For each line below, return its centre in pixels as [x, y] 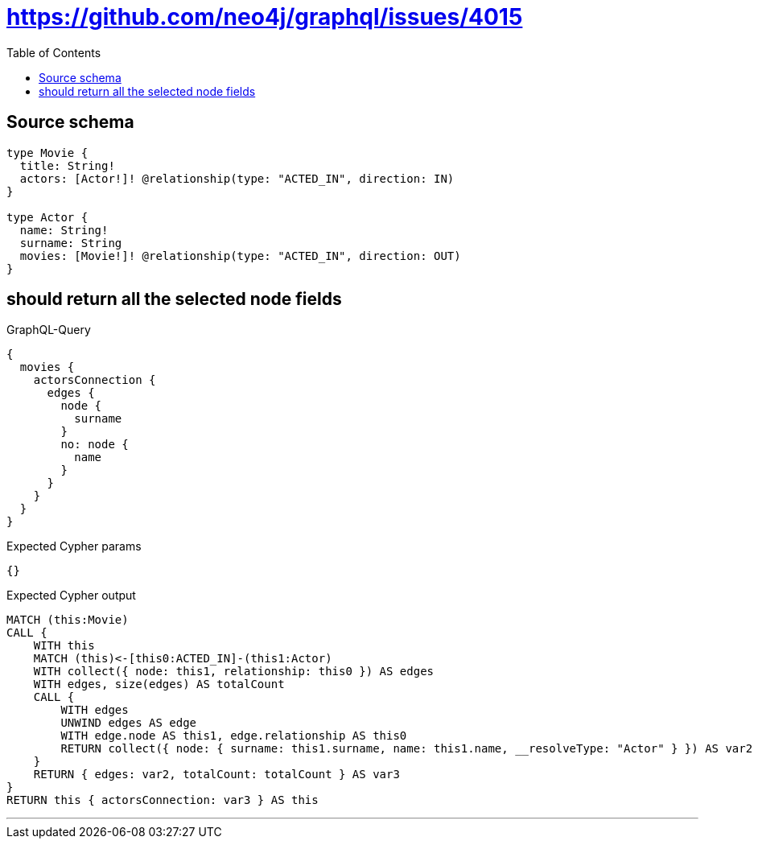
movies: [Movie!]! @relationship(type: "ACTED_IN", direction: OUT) [240, 256]
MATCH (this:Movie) [68, 620]
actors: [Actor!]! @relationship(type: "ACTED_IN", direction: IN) [237, 178]
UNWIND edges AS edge [129, 723]
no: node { [95, 445]
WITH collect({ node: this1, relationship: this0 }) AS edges [234, 672]
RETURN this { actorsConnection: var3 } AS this [163, 800]
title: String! [67, 165]
